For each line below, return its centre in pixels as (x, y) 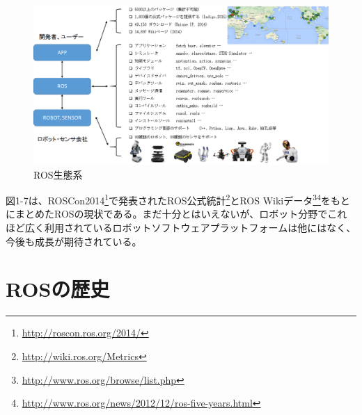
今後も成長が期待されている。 (74, 241)
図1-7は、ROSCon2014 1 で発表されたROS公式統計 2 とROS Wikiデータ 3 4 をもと (178, 199)
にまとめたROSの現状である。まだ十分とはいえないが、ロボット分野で (167, 214)
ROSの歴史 (58, 289)
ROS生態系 (58, 174)
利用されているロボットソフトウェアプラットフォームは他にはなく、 (200, 227)
